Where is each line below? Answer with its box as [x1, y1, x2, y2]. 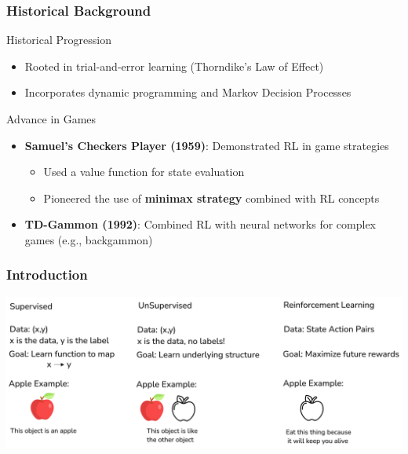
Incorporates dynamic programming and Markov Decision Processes [24, 84, 352, 101]
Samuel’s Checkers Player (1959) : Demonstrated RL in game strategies [24, 137, 389, 153]
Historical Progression [6, 31, 111, 48]
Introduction [6, 265, 88, 284]
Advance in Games [6, 111, 97, 126]
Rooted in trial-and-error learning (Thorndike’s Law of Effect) [24, 57, 324, 74]
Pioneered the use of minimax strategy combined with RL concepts [43, 189, 380, 206]
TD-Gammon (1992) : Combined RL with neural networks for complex [24, 216, 377, 232]
